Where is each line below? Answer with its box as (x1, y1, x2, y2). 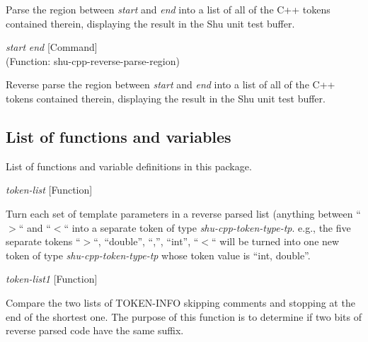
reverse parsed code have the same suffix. (6, 323, 184, 338)
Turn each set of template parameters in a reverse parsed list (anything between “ (6, 206, 361, 220)
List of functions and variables (6, 125, 231, 147)
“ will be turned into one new (212, 234, 340, 249)
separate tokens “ (6, 234, 81, 249)
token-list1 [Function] (6, 271, 98, 286)
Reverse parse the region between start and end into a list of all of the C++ (6, 77, 335, 92)
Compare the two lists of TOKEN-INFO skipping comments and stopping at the (6, 295, 355, 309)
